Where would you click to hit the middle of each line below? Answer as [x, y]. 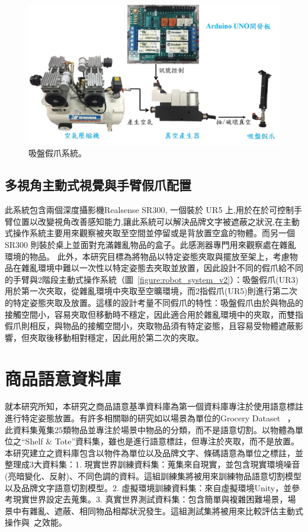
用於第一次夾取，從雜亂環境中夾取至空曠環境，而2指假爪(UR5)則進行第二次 [151, 291]
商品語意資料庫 [63, 378]
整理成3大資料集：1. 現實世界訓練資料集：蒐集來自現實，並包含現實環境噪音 [153, 464]
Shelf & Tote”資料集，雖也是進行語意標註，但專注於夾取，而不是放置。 [162, 441]
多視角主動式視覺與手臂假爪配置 [98, 185]
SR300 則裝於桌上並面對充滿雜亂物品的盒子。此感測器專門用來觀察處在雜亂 [150, 245]
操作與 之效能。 [36, 522]
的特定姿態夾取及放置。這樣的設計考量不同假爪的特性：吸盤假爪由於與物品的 [154, 302]
